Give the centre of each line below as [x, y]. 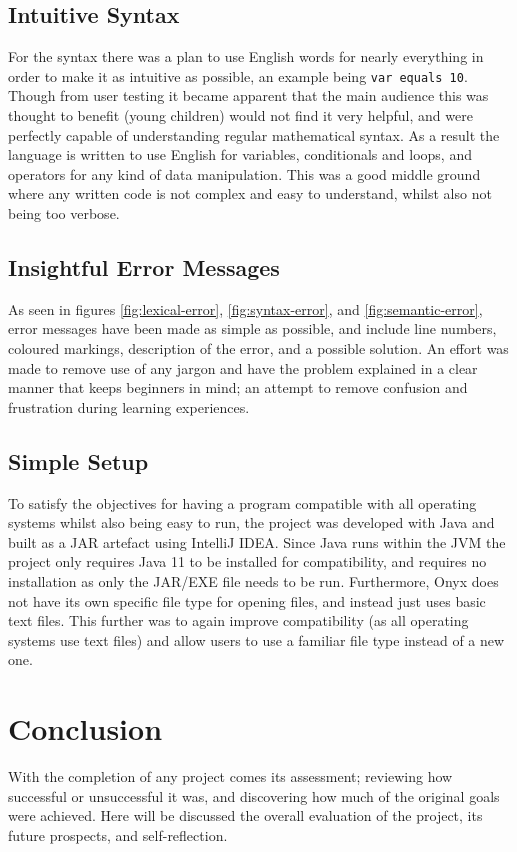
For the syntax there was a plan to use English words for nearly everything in [246, 56]
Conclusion [85, 728]
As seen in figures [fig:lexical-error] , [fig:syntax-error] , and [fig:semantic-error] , [245, 308]
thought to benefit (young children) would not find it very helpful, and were [240, 115]
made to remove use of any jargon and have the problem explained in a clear [243, 367]
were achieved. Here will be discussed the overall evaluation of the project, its [245, 815]
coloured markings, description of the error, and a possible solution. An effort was [258, 348]
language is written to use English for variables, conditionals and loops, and [240, 154]
